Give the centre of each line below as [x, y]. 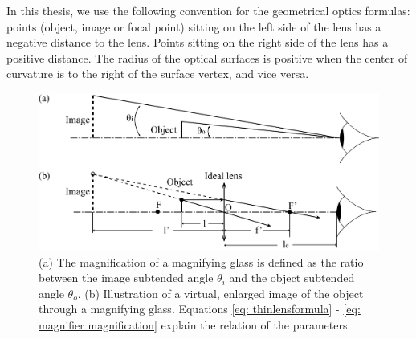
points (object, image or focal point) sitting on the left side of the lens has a [194, 26]
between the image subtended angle [126, 278]
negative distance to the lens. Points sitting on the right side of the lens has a [198, 42]
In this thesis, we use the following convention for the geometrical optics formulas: [208, 10]
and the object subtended [292, 278]
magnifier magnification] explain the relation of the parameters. [195, 324]
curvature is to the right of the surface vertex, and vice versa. [158, 74]
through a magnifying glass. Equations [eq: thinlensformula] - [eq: [200, 309]
